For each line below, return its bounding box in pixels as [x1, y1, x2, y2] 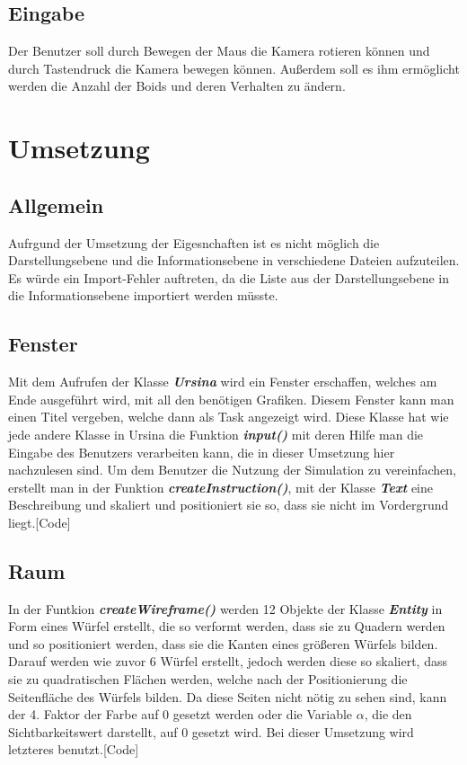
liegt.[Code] [8, 512, 71, 531]
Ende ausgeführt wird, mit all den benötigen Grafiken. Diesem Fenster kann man [8, 389, 454, 408]
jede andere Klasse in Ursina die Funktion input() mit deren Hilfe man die [8, 424, 424, 443]
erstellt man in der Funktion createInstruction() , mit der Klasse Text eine [8, 477, 434, 496]
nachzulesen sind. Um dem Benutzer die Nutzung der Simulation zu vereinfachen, [8, 460, 457, 479]
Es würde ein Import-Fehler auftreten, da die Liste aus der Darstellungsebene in [8, 268, 450, 287]
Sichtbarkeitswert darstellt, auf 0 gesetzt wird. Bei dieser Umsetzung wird [8, 722, 414, 741]
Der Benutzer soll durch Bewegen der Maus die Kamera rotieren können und [8, 41, 430, 60]
